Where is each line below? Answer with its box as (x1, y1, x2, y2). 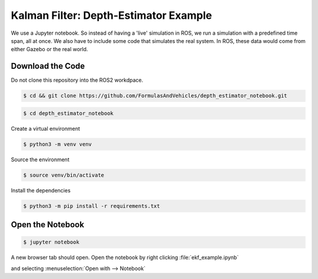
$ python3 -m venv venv (23, 141, 92, 147)
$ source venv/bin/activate (23, 171, 104, 178)
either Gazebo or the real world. (11, 46, 88, 53)
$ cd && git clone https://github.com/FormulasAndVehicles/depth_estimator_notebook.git (23, 92, 288, 99)
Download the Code (11, 61, 85, 71)
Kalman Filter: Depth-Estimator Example (11, 9, 212, 22)
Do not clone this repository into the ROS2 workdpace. (11, 77, 144, 84)
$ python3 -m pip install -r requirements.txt (23, 202, 160, 209)
